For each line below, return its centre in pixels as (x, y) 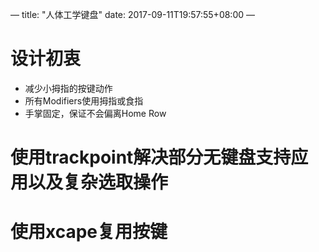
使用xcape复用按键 (89, 232)
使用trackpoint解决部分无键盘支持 (151, 157)
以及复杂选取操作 (98, 182)
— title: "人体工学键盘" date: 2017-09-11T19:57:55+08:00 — (133, 14)
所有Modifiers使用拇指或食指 (84, 100)
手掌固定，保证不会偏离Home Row (95, 113)
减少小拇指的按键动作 (68, 88)
